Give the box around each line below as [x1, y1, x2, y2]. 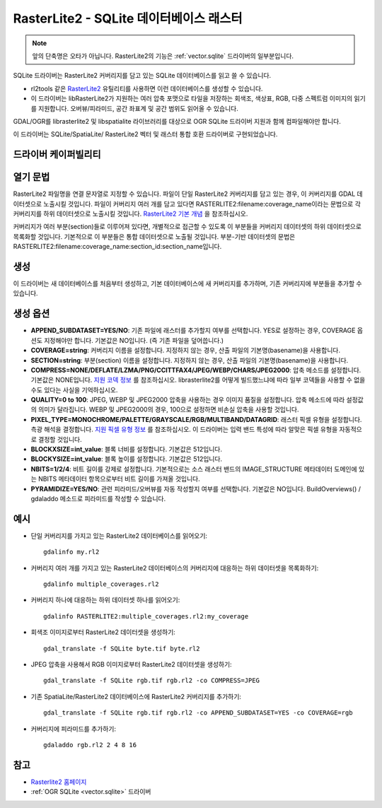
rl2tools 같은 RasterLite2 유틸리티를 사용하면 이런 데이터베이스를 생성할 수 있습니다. [30, 84, 263, 93]
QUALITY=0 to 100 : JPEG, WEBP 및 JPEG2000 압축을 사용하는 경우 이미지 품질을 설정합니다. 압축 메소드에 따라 [30, 396, 345, 404]
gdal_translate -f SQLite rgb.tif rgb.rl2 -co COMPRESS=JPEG [43, 677, 260, 685]
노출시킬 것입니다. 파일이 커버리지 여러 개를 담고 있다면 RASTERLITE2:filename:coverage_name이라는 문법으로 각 [43, 199, 361, 208]
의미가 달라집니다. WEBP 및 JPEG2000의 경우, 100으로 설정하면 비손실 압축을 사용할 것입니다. [37, 405, 300, 414]
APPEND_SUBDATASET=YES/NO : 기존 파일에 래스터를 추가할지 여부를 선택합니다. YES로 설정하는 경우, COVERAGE [30, 326, 356, 335]
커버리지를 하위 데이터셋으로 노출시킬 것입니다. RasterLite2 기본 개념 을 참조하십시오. [13, 209, 248, 218]
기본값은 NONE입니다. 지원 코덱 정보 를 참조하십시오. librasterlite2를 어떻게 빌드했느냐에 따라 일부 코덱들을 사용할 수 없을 [30, 375, 366, 385]
